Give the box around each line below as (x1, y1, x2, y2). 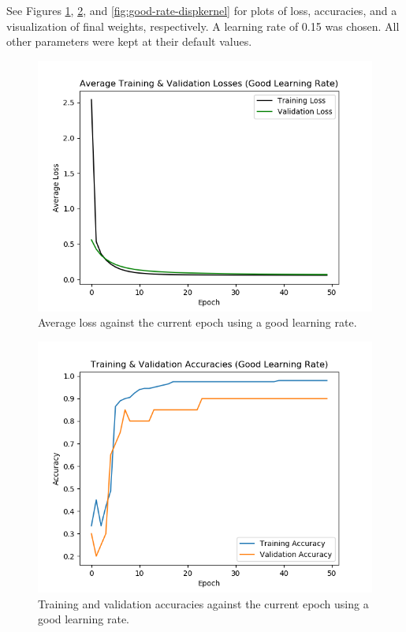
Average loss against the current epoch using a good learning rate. (38, 314, 357, 331)
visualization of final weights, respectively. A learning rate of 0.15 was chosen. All (6, 17, 400, 34)
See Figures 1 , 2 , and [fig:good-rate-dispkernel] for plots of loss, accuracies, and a (6, 2, 397, 18)
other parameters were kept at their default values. (6, 33, 252, 50)
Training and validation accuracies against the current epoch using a (38, 595, 369, 611)
